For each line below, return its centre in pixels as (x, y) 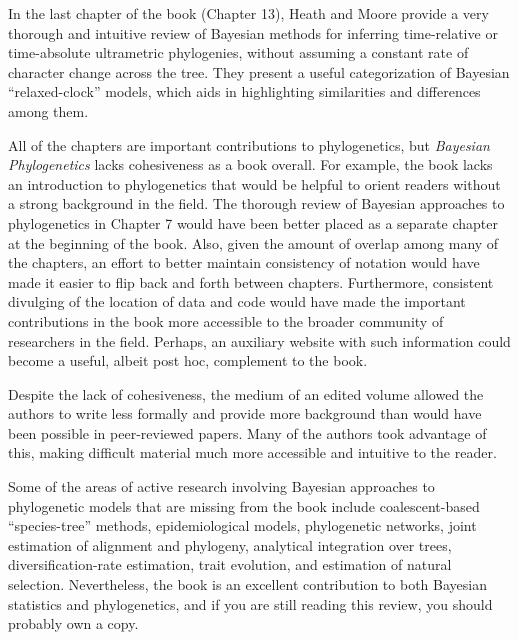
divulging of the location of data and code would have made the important (237, 301)
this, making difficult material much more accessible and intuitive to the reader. (252, 452)
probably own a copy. (73, 623)
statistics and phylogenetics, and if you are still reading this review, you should (250, 603)
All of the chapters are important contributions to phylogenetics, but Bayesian (249, 144)
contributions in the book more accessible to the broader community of (226, 320)
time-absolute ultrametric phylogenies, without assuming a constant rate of (238, 52)
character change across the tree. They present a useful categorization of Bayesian (259, 71)
